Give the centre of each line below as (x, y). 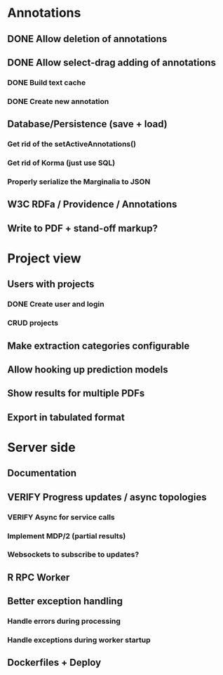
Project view (45, 258)
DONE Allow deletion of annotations (87, 39)
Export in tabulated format (66, 417)
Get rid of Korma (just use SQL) (61, 163)
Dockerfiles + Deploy (54, 663)
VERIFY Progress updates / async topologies (107, 497)
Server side (41, 447)
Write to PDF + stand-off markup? (83, 228)
